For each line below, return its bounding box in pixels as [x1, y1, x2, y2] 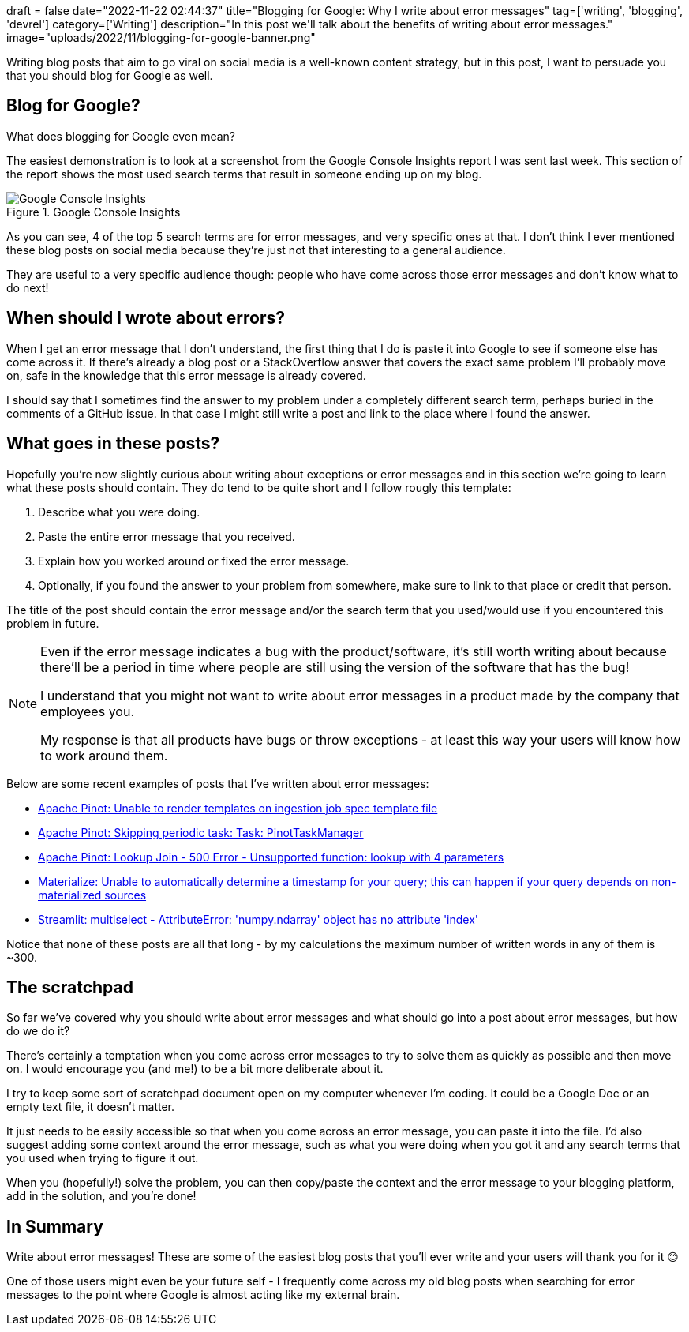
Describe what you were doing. [38, 505, 200, 519]
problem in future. [6, 616, 99, 630]
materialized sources [38, 887, 147, 902]
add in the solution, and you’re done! [6, 1189, 197, 1203]
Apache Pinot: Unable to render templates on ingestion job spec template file [38, 801, 438, 815]
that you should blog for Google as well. [6, 69, 213, 82]
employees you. [40, 703, 134, 719]
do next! [6, 280, 49, 295]
